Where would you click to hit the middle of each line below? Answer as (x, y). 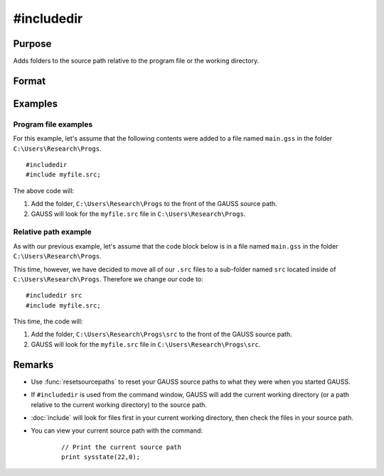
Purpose (32, 44)
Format (30, 81)
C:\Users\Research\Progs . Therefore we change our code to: (108, 279)
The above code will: (44, 190)
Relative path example (52, 232)
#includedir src (54, 296)
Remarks (33, 365)
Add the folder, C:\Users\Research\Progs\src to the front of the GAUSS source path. (161, 335)
